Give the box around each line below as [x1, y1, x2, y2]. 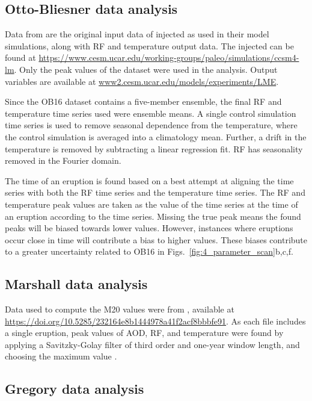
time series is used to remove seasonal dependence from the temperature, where [5, 119, 298, 131]
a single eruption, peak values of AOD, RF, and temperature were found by [5, 326, 284, 339]
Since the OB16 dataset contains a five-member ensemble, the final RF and [5, 95, 282, 108]
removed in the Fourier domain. [5, 154, 121, 167]
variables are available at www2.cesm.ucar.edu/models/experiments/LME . [5, 75, 279, 87]
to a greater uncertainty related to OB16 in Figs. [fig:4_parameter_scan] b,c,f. [5, 245, 293, 258]
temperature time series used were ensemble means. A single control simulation [5, 107, 296, 119]
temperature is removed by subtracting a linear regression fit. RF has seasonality [5, 142, 303, 155]
